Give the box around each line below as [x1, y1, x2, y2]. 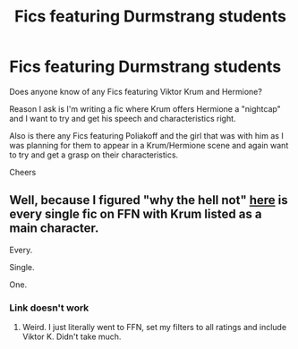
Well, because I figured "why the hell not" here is [9, 192, 288, 208]
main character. [9, 221, 99, 236]
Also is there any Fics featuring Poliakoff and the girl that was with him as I [9, 130, 284, 140]
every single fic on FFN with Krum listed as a [9, 207, 262, 222]
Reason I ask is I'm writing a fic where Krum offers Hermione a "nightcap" [9, 103, 282, 114]
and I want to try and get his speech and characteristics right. [9, 113, 236, 123]
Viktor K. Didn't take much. [21, 331, 122, 342]
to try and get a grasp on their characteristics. [9, 149, 179, 160]
